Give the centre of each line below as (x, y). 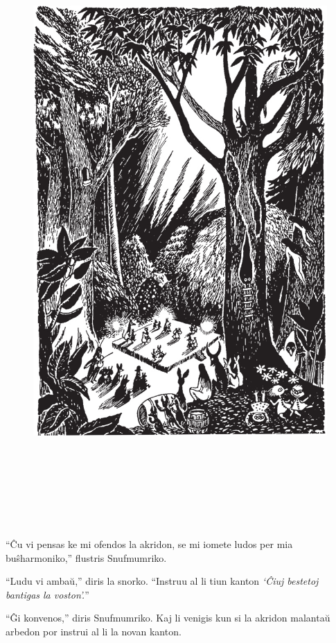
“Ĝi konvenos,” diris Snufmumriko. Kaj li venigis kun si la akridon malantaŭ (168, 618)
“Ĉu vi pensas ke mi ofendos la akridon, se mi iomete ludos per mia (149, 543)
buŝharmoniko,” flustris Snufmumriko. (86, 557)
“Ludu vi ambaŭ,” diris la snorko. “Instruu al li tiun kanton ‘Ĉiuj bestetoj (162, 581)
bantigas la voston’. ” (47, 594)
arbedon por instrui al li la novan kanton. (94, 631)
